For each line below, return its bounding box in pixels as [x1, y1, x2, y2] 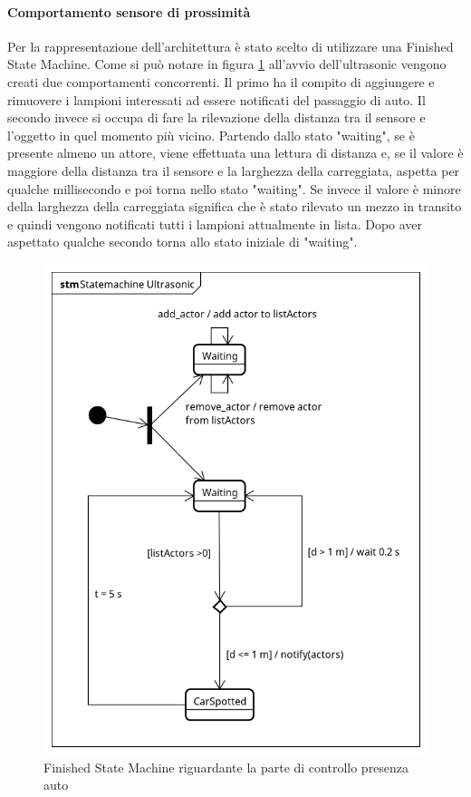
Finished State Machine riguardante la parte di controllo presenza [43, 757, 409, 776]
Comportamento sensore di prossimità [7, 2, 251, 21]
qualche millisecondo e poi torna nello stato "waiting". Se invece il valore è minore [7, 179, 461, 198]
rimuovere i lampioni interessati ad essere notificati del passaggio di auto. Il [7, 90, 426, 109]
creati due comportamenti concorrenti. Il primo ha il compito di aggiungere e [7, 72, 435, 91]
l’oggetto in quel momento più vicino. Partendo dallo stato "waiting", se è [7, 125, 415, 144]
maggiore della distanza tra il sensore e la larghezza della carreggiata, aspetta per [7, 160, 460, 180]
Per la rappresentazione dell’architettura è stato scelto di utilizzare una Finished [7, 36, 454, 55]
